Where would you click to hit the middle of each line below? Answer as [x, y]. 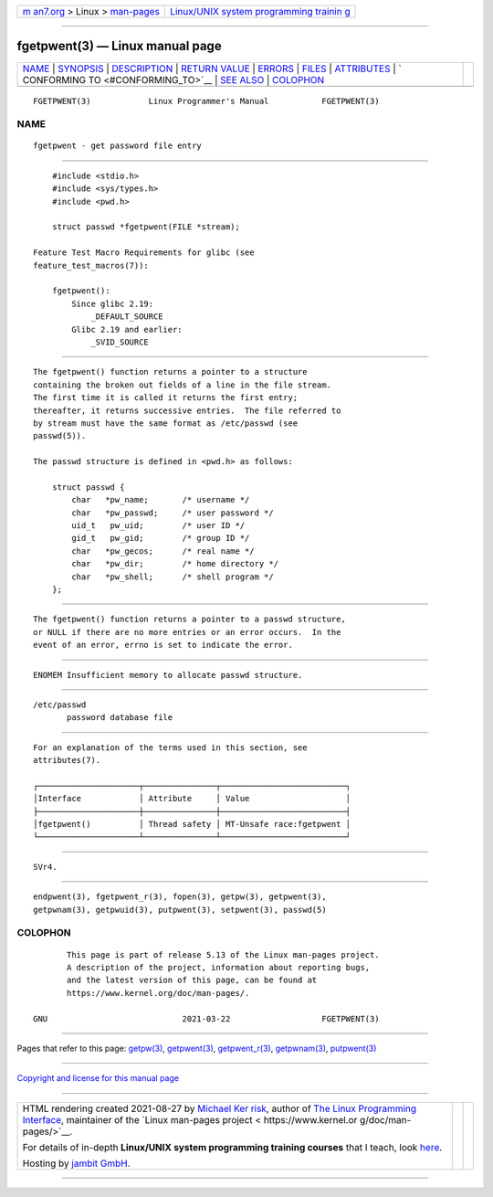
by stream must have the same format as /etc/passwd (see [166, 423]
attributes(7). [67, 760]
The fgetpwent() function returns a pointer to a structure [170, 372]
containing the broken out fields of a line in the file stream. [183, 385]
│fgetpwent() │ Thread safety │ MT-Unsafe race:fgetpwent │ [192, 824]
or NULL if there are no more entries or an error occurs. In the [187, 632]
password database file [120, 718]
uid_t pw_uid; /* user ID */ [158, 526]
